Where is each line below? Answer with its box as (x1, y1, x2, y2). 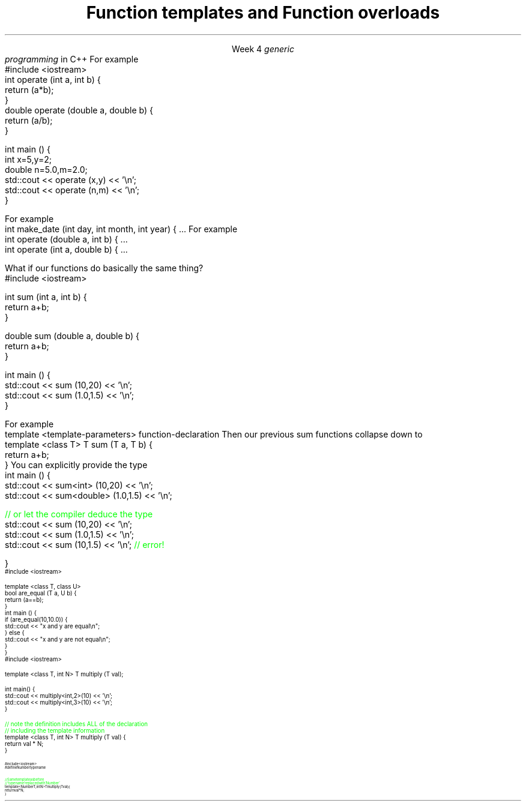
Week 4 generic (232, 43, 294, 54)
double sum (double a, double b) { (5, 330, 139, 341)
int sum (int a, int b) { (5, 291, 87, 302)
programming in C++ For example (5, 53, 139, 64)
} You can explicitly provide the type (5, 459, 148, 470)
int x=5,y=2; (5, 154, 52, 164)
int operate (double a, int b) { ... (5, 233, 128, 244)
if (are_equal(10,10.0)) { (5, 616, 68, 623)
